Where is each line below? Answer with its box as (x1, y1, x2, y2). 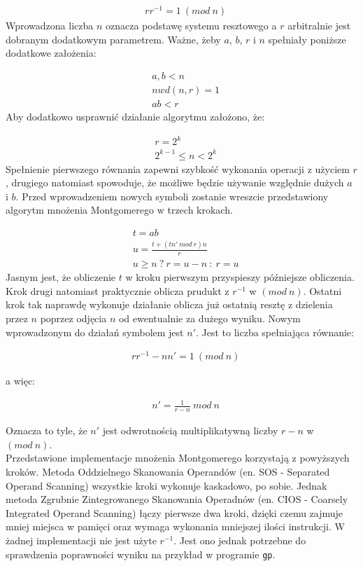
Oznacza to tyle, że (6, 423, 87, 438)
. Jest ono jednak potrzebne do (173, 533, 306, 548)
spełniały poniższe (268, 32, 346, 46)
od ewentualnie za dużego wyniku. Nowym (118, 311, 301, 326)
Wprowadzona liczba (6, 18, 94, 33)
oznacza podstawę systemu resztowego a (106, 18, 277, 33)
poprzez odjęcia (40, 311, 107, 326)
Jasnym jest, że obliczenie (6, 270, 116, 284)
